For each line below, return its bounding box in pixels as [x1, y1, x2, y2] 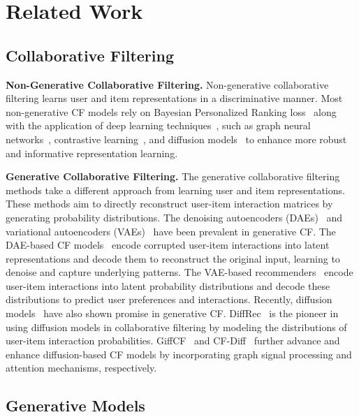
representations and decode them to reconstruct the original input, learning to [6, 251, 340, 265]
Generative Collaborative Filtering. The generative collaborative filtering [6, 169, 340, 184]
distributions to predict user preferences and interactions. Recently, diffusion [6, 292, 332, 307]
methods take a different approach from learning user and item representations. [6, 182, 345, 197]
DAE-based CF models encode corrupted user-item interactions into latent [6, 237, 330, 252]
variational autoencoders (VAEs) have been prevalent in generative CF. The [6, 224, 336, 238]
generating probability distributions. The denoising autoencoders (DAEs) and [6, 210, 343, 224]
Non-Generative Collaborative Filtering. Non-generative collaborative [6, 77, 329, 92]
